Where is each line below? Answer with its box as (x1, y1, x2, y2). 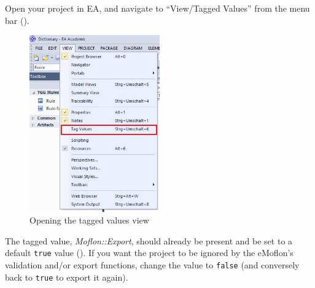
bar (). (5, 14, 29, 26)
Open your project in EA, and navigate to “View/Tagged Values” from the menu (5, 2, 310, 14)
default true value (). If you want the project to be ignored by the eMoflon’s (5, 246, 294, 259)
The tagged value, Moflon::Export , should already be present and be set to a (5, 234, 293, 247)
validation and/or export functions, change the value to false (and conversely (5, 258, 300, 271)
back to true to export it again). (5, 270, 128, 283)
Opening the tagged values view (29, 214, 149, 227)
